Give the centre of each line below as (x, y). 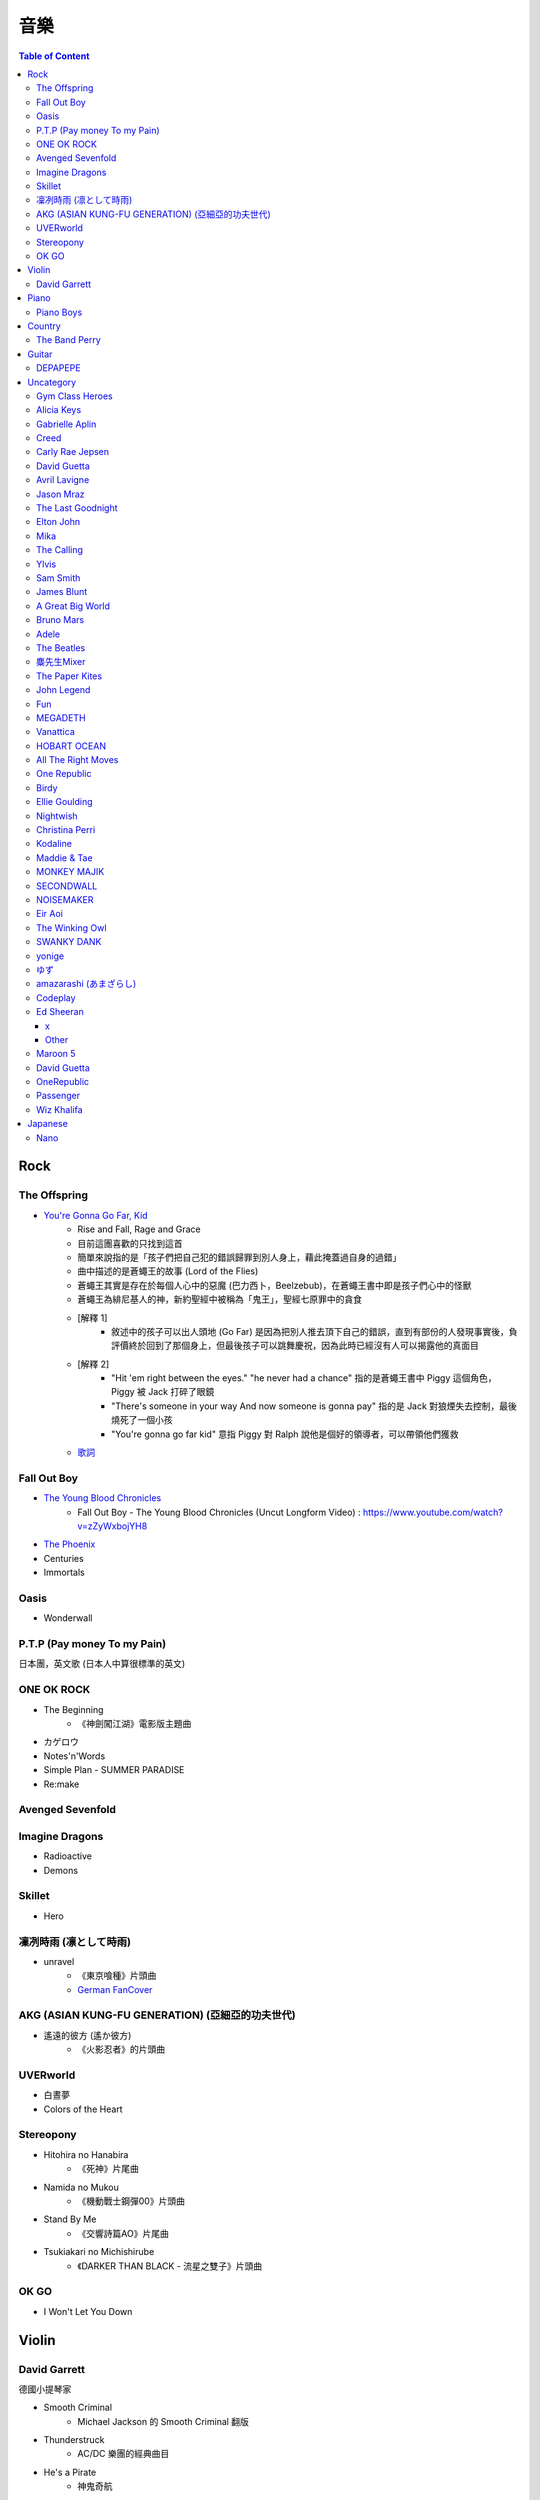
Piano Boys (59, 312)
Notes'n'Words (74, 1756)
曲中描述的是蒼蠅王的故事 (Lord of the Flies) (168, 1271)
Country (44, 326)
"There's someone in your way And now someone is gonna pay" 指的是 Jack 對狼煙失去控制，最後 (314, 1406)
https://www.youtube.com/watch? (433, 1512)
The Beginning (73, 1709)
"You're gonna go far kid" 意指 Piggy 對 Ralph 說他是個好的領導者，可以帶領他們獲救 (285, 1434)
